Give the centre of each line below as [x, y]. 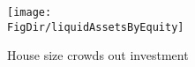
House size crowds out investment [98, 55]
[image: [30, 12]
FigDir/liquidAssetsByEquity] [96, 27]
